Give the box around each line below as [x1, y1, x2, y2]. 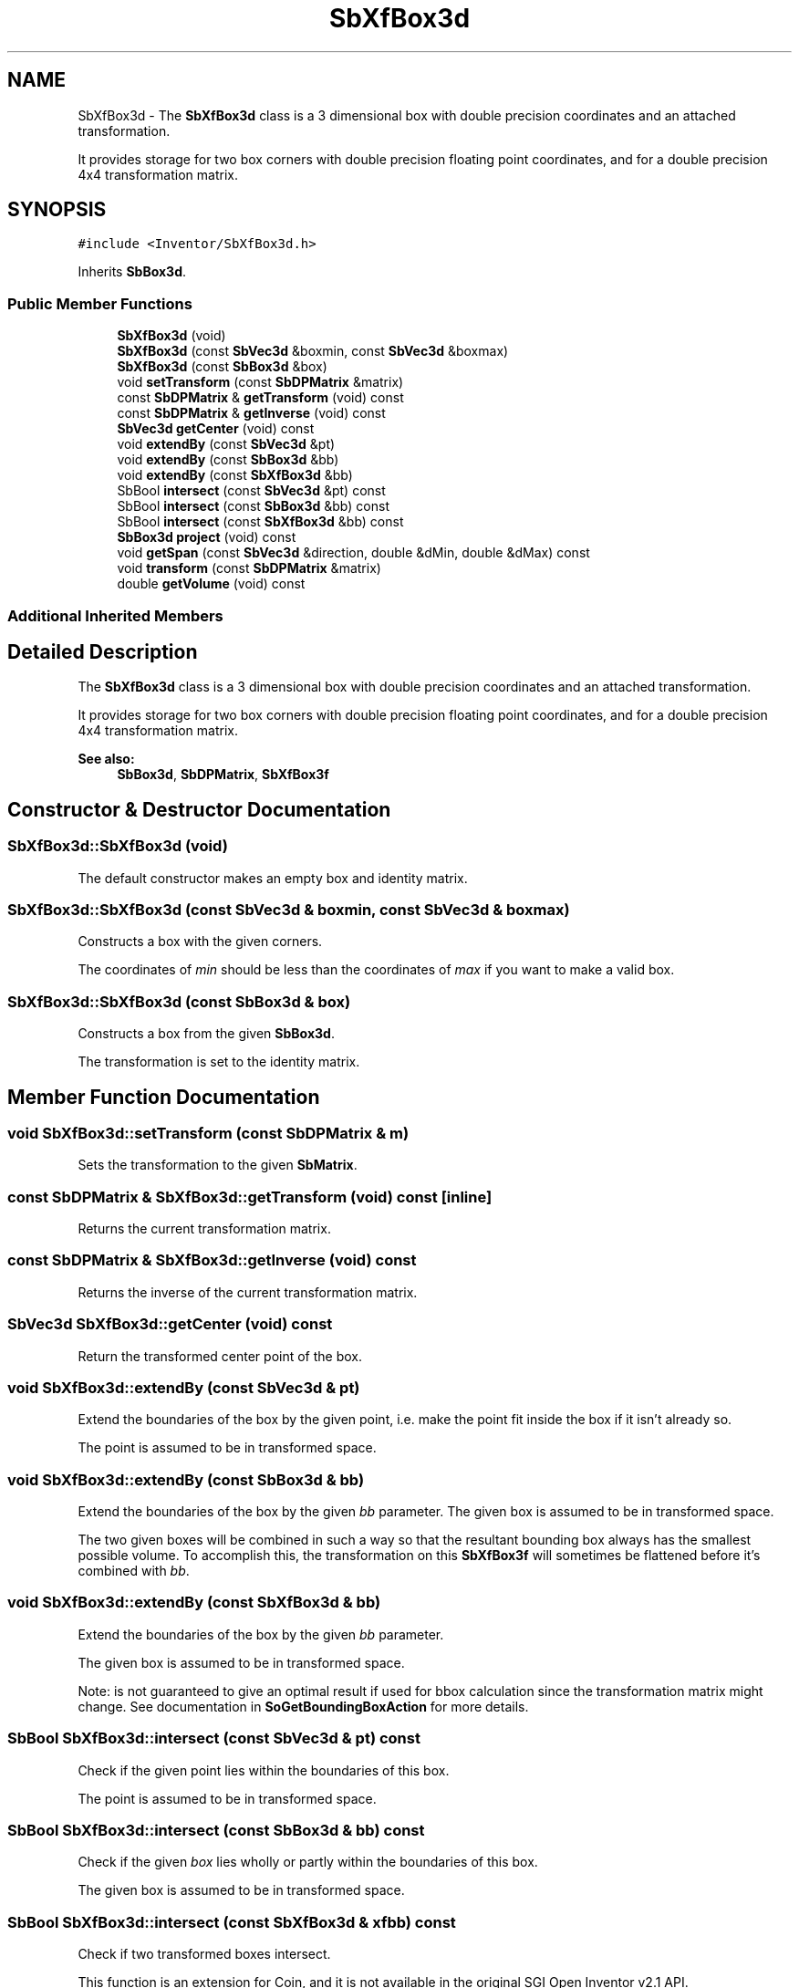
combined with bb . [78, 1563, 190, 1579]
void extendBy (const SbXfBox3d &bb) [117, 467, 353, 484]
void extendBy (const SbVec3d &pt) [117, 436, 336, 453]
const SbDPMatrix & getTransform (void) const [117, 390, 404, 406]
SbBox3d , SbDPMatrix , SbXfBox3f [117, 766, 329, 783]
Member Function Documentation [7, 1085, 320, 1108]
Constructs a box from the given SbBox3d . [78, 1025, 335, 1042]
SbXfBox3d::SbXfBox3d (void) [7, 837, 228, 856]
